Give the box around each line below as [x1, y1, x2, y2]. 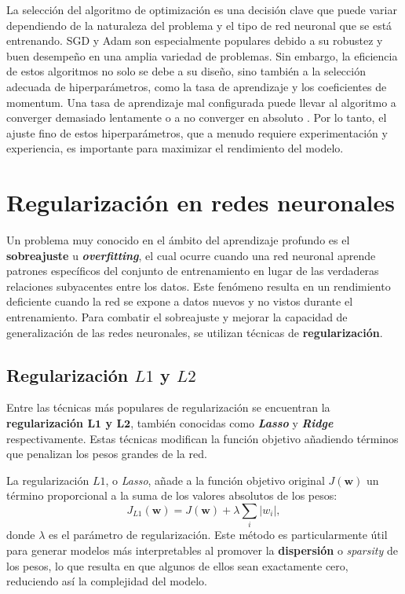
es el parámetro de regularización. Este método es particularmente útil [49, 526, 388, 543]
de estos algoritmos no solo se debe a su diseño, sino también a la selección [6, 63, 366, 79]
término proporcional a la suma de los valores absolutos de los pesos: [6, 487, 337, 504]
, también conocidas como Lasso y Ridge [130, 415, 334, 431]
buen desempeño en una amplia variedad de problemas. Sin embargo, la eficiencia [6, 47, 398, 64]
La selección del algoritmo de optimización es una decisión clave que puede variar [6, 2, 397, 17]
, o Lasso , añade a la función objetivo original [105, 471, 325, 488]
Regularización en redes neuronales [6, 186, 395, 218]
